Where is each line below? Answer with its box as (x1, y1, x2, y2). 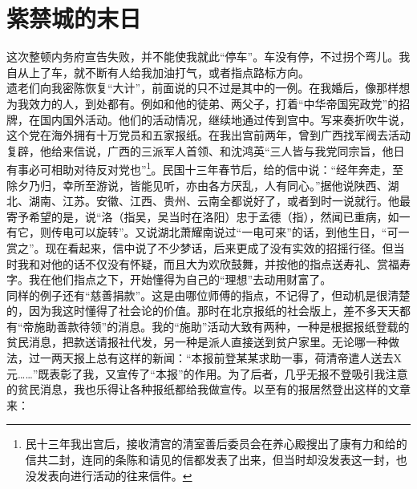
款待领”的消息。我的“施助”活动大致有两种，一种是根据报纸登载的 (67, 317, 410, 334)
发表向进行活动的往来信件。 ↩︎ (36, 467, 192, 483)
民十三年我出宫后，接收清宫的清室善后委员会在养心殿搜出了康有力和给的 (25, 435, 407, 452)
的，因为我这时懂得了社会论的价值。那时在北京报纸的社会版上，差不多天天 (6, 302, 399, 319)
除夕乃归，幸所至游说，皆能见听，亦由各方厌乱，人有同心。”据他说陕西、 (6, 176, 388, 193)
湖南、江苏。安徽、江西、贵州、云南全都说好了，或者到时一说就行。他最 (28, 192, 411, 209)
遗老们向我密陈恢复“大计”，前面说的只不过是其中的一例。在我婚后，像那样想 (6, 79, 411, 96)
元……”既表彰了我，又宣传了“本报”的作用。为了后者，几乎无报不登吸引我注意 (6, 365, 408, 382)
